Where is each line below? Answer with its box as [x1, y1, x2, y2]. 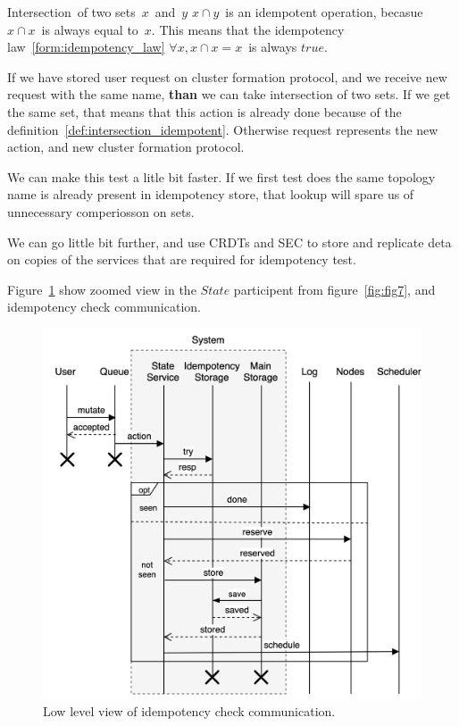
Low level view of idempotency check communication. [43, 701, 336, 720]
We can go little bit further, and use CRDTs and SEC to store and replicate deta [7, 232, 452, 251]
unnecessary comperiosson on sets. [7, 202, 195, 221]
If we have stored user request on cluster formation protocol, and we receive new [7, 67, 447, 86]
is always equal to [41, 20, 138, 38]
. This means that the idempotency [151, 20, 345, 38]
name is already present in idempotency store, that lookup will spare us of [7, 185, 414, 204]
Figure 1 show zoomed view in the [7, 280, 196, 298]
